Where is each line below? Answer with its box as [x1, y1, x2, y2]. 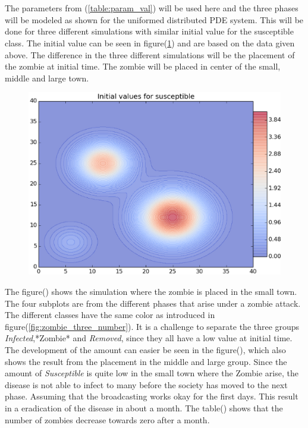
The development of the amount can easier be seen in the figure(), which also [5, 344, 286, 356]
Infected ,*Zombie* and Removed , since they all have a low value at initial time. [5, 332, 293, 344]
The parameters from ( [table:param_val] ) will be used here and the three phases [5, 2, 298, 14]
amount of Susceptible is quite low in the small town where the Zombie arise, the [5, 367, 298, 379]
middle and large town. [5, 71, 89, 84]
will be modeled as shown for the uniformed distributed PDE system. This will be [5, 13, 304, 26]
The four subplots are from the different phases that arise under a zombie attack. [5, 297, 301, 309]
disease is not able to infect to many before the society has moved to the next [5, 378, 288, 391]
